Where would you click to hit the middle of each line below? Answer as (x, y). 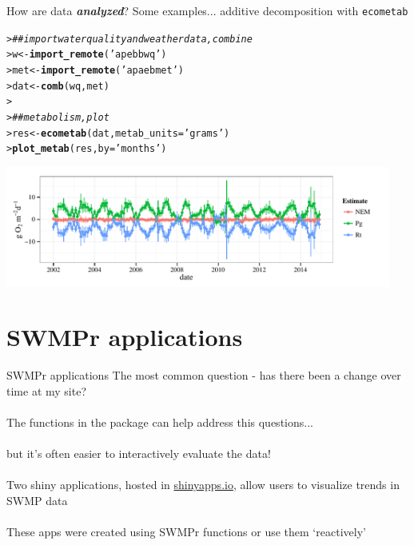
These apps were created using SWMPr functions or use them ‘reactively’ (186, 532)
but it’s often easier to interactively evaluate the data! (139, 454)
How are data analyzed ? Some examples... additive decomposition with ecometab (207, 10)
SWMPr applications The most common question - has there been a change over (204, 375)
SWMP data (37, 500)
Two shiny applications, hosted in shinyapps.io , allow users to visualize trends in (203, 485)
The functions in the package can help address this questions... (160, 422)
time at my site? (46, 390)
